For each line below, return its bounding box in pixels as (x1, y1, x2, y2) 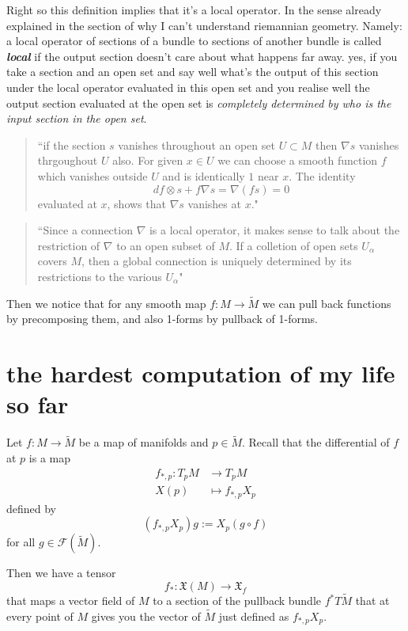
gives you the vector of (91, 607, 201, 624)
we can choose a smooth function (217, 152, 378, 169)
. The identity (289, 167, 356, 184)
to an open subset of (116, 237, 215, 253)
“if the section (37, 136, 106, 153)
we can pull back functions (262, 295, 391, 311)
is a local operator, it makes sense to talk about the (149, 222, 400, 238)
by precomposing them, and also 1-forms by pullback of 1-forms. (6, 310, 318, 327)
